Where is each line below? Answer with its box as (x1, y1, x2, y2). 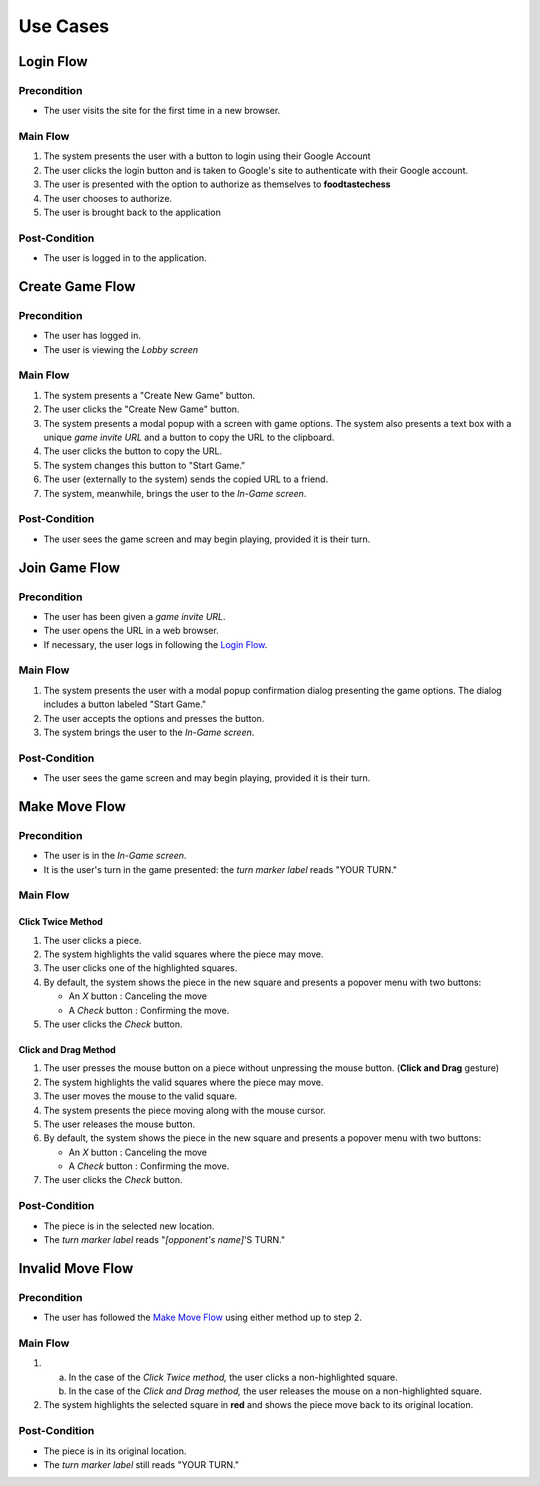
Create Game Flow (18, 278, 136, 295)
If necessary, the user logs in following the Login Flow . (43, 638, 268, 650)
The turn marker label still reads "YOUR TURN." (43, 1459, 240, 1470)
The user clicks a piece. (43, 934, 142, 946)
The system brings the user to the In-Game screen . (43, 726, 255, 738)
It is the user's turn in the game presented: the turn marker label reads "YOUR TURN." (43, 863, 398, 875)
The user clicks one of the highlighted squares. (43, 962, 238, 974)
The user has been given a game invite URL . (43, 610, 226, 622)
